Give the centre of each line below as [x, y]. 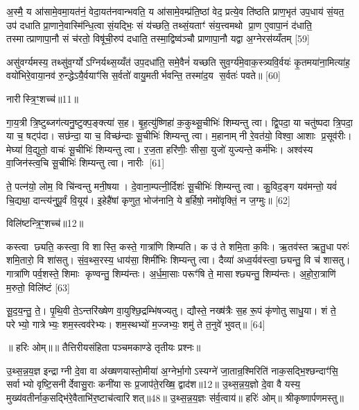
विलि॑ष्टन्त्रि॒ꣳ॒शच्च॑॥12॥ [45, 223]
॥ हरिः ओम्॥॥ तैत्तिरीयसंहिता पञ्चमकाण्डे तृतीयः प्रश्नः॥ [104, 347]
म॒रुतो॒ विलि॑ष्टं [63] [38, 287]
